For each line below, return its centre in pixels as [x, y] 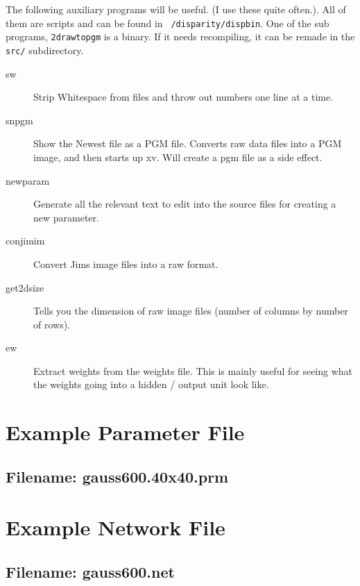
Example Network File [115, 527]
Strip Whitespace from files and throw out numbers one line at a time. [183, 97]
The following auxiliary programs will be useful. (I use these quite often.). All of [176, 9]
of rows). [52, 324]
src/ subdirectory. [45, 50]
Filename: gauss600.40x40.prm [117, 476]
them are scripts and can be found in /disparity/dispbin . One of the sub [168, 23]
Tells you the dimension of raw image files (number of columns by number [191, 311]
